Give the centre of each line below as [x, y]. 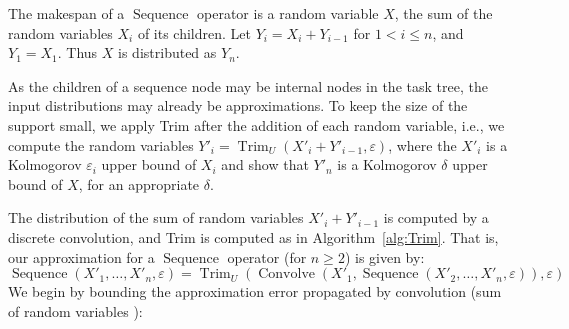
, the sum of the [443, 13]
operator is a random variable [288, 13]
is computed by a [436, 217]
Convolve [286, 274]
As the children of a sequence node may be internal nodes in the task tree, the [248, 85]
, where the [422, 144]
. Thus [77, 52]
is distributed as [167, 52]
